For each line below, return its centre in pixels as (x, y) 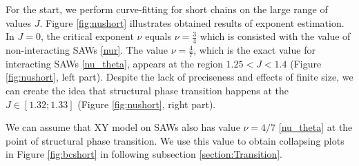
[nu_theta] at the (316, 127)
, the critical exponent (87, 36)
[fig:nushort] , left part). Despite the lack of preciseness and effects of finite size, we (179, 77)
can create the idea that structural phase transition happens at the (147, 91)
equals (158, 36)
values (19, 22)
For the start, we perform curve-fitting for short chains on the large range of (167, 9)
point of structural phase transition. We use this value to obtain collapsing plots (175, 140)
